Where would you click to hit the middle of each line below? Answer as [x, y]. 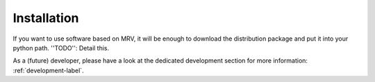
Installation [46, 18]
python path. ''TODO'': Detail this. [61, 48]
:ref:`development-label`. [48, 70]
